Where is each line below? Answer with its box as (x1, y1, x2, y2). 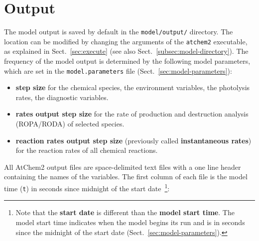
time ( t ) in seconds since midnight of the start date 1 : (4, 182, 170, 193)
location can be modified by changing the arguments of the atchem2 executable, (4, 36, 248, 46)
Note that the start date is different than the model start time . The (15, 207, 235, 218)
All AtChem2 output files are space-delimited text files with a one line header (4, 161, 241, 172)
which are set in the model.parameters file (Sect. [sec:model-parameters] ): (4, 65, 232, 76)
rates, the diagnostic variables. (15, 92, 109, 102)
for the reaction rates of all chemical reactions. (15, 145, 158, 155)
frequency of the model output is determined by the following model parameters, (4, 56, 251, 66)
